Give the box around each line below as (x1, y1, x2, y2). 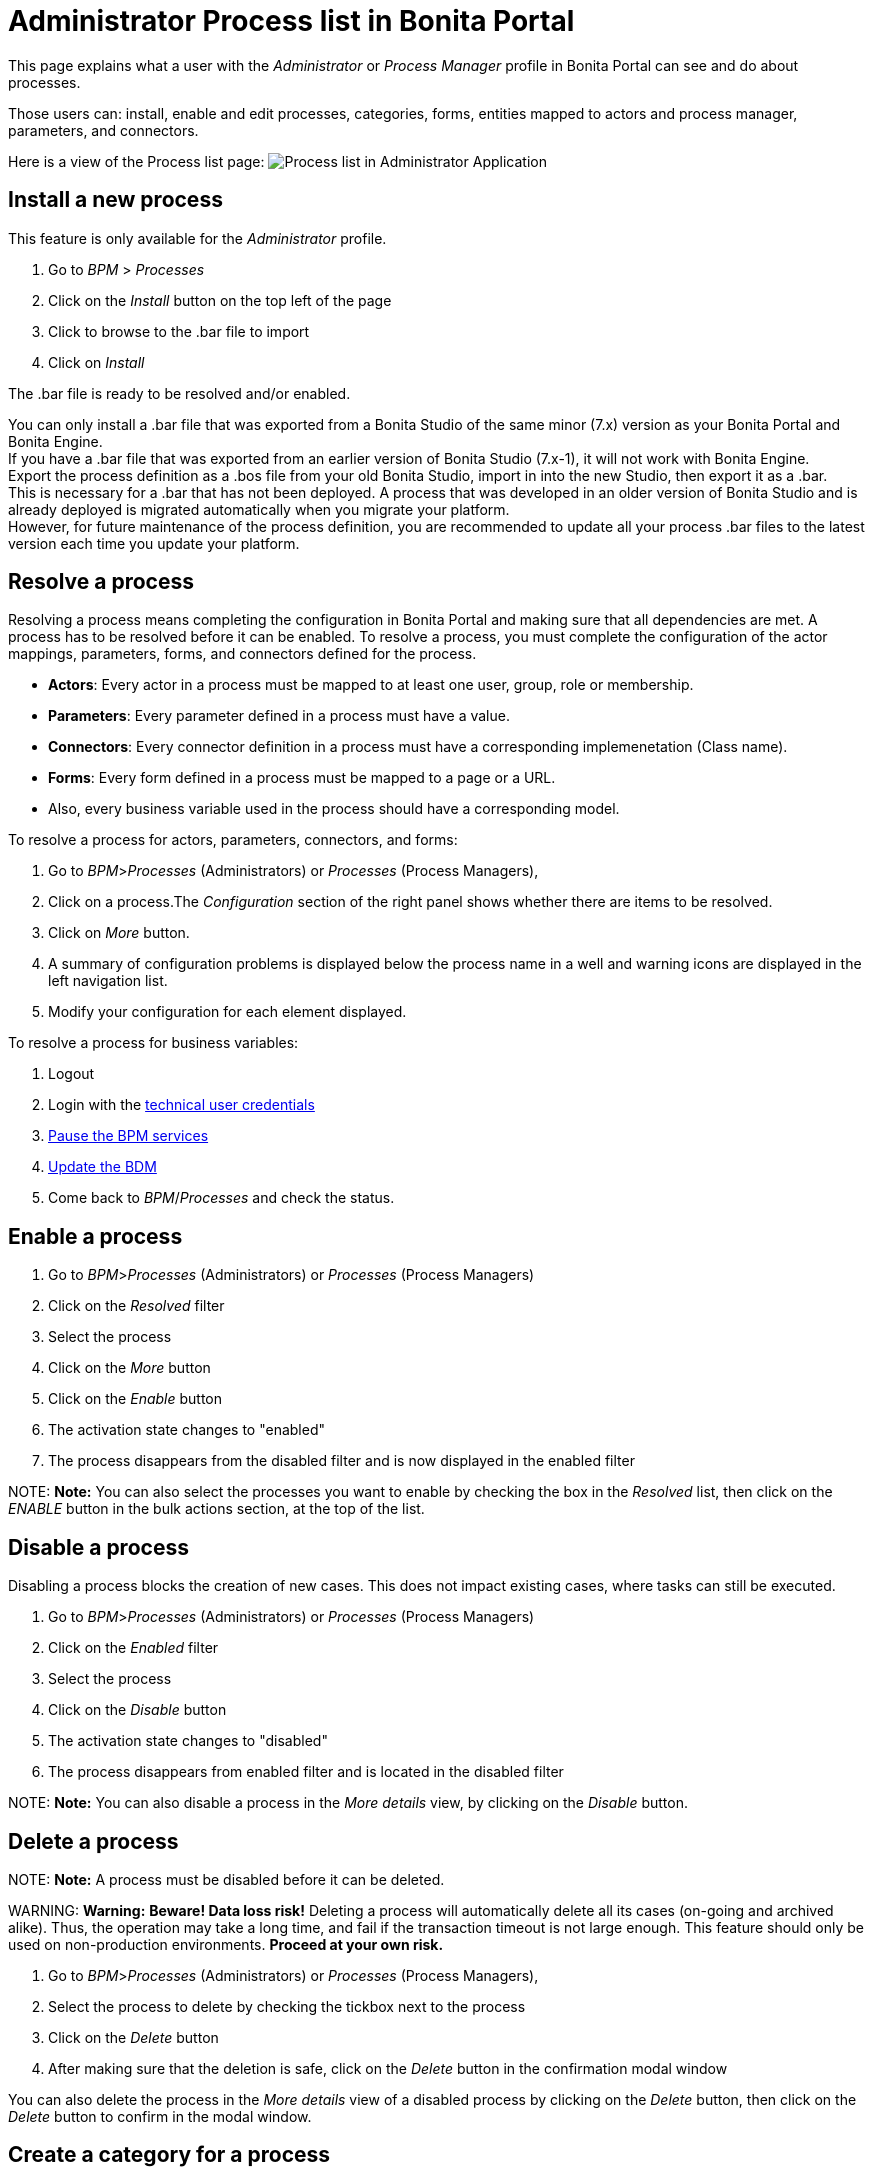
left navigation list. (48, 972, 168, 990)
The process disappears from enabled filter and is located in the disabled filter (48, 1763, 564, 1781)
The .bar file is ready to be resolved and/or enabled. (8, 384, 351, 402)
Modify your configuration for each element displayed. (48, 1003, 407, 1021)
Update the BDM (48, 1158, 157, 1176)
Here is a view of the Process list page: (8, 152, 265, 170)
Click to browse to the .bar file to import (48, 322, 310, 340)
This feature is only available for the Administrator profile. (8, 229, 387, 247)
